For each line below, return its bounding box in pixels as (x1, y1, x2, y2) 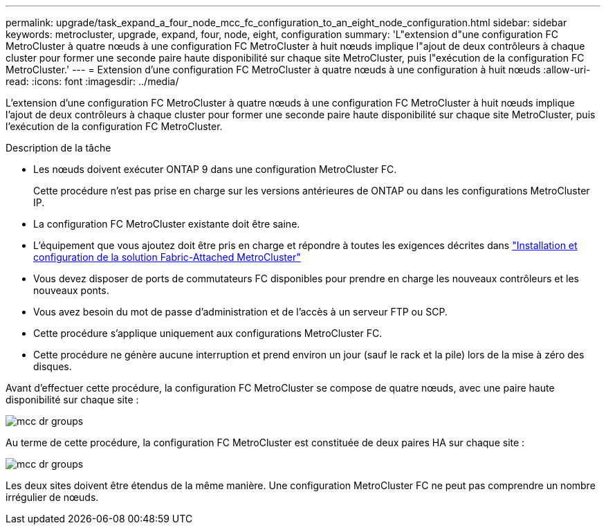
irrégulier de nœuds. (6, 491, 99, 503)
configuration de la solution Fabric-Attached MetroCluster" (33, 251, 301, 263)
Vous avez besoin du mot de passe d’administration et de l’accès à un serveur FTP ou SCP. (33, 306, 448, 318)
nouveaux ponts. (33, 284, 109, 296)
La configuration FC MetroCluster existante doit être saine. (33, 218, 300, 230)
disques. (33, 360, 72, 372)
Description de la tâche (6, 142, 111, 154)
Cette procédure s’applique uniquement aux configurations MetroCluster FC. (33, 327, 383, 339)
